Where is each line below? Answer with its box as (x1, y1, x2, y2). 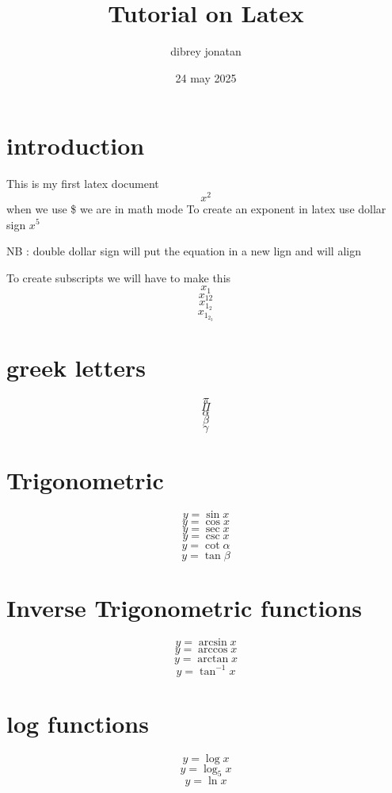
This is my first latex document (6, 175, 159, 192)
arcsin (198, 637, 227, 649)
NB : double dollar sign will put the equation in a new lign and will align (6, 243, 361, 259)
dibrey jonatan (170, 43, 242, 59)
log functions (6, 707, 149, 739)
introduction (6, 129, 145, 162)
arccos (198, 644, 228, 656)
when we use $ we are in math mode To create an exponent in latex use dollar (6, 200, 386, 216)
